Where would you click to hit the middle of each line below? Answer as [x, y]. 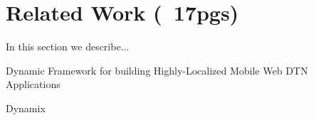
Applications [33, 84]
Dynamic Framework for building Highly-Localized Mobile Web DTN [157, 70]
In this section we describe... [68, 47]
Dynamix [26, 108]
